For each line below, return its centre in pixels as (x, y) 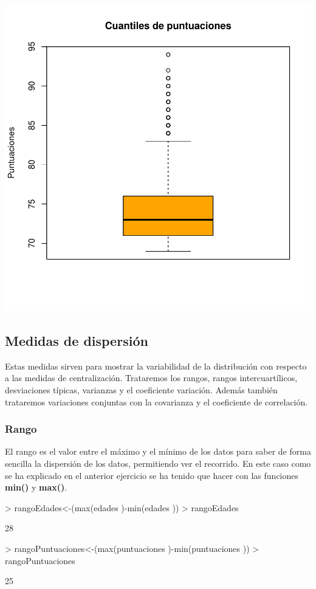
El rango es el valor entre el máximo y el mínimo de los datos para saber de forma (158, 451)
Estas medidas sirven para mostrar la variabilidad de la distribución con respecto (156, 366)
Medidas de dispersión (77, 340)
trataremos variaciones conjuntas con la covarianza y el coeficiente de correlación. (156, 401)
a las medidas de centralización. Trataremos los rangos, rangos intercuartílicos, (151, 378)
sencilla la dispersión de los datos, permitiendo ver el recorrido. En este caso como (158, 463)
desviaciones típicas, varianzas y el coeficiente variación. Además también (141, 389)
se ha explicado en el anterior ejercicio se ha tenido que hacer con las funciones (152, 475)
